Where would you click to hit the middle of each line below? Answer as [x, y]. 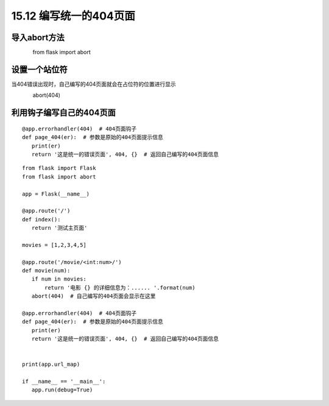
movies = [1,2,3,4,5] [54, 245]
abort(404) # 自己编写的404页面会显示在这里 [94, 296]
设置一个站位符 [39, 69]
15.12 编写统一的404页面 [73, 16]
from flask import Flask [59, 168]
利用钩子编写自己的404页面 [63, 113]
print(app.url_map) [51, 365]
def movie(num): [46, 271]
